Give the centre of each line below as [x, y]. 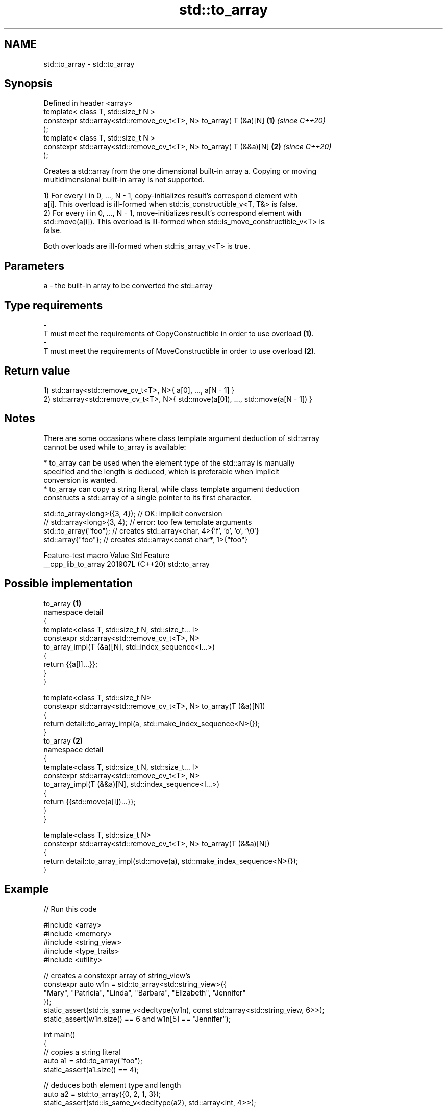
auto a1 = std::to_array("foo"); [93, 1060]
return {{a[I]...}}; [71, 664]
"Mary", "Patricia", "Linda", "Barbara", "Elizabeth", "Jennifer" [145, 992]
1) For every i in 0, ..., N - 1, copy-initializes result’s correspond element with [171, 196]
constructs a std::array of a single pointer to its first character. [147, 497]
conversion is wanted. [80, 480]
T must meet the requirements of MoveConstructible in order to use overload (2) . [180, 351]
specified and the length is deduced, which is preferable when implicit [162, 471]
